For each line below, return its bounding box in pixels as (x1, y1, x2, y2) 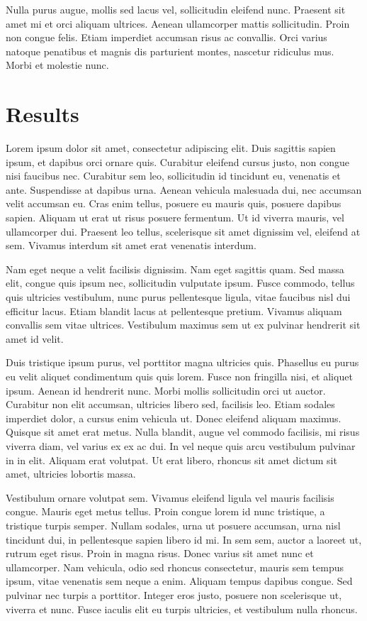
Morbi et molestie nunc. (6, 57, 109, 72)
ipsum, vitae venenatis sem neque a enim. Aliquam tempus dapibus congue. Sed (6, 573, 353, 588)
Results (6, 99, 79, 128)
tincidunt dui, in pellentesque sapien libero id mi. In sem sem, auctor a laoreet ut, (6, 532, 362, 546)
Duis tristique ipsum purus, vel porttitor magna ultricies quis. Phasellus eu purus (6, 355, 359, 370)
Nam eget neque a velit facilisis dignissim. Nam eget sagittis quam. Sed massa (6, 261, 344, 276)
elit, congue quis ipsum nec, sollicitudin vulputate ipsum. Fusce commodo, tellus (6, 275, 355, 290)
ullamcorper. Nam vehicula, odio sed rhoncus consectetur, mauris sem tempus (6, 559, 344, 574)
